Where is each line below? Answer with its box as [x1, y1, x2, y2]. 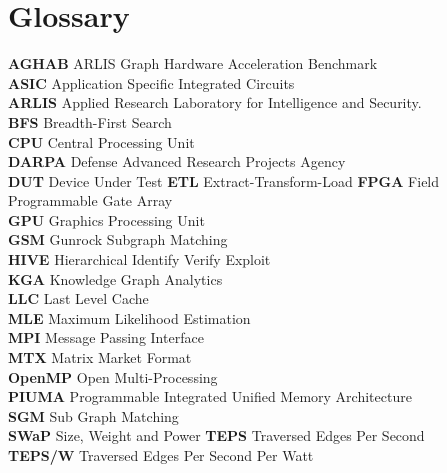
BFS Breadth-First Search [8, 111, 172, 132]
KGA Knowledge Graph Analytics [8, 268, 223, 289]
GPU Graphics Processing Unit [8, 209, 205, 230]
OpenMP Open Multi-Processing [8, 366, 218, 387]
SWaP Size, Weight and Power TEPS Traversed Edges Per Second [8, 425, 425, 446]
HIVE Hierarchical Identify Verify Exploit [8, 249, 271, 270]
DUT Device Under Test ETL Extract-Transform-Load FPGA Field [8, 170, 440, 191]
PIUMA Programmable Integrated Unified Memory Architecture [8, 386, 412, 407]
